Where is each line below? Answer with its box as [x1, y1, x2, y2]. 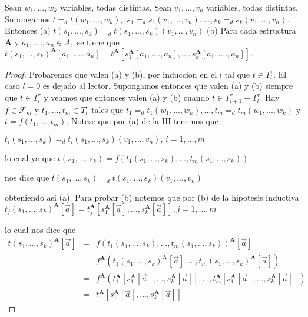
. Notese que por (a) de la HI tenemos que [66, 115, 218, 127]
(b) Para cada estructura [207, 24, 296, 36]
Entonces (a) [5, 24, 51, 36]
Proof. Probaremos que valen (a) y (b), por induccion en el [5, 68, 217, 80]
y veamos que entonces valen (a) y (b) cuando [44, 91, 210, 104]
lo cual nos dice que [5, 223, 76, 235]
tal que [224, 68, 250, 80]
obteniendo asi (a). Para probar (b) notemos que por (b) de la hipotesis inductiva [5, 191, 299, 203]
